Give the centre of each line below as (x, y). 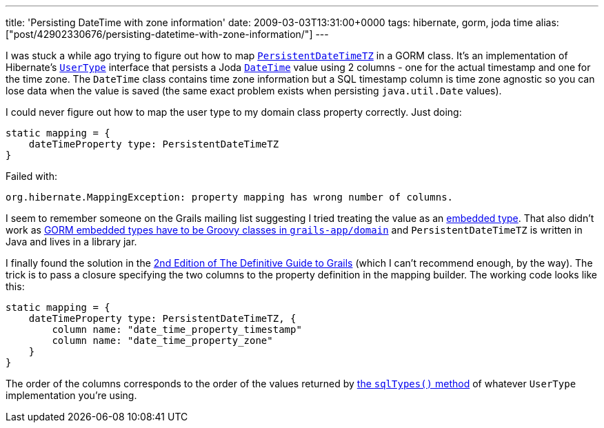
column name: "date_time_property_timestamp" (177, 329)
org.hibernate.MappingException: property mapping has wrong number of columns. (230, 197)
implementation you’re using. (71, 395)
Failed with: (31, 176)
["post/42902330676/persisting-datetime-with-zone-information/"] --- (167, 34)
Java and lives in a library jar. (71, 242)
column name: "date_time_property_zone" (162, 340)
